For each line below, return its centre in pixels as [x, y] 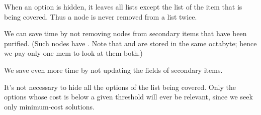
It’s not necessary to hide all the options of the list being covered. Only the [120, 87]
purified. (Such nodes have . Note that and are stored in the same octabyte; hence [130, 43]
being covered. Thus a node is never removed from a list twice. [101, 16]
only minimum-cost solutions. [49, 106]
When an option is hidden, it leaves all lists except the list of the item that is [123, 7]
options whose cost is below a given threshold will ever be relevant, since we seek [128, 97]
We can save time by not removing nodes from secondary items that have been [125, 33]
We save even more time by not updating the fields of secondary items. [113, 70]
